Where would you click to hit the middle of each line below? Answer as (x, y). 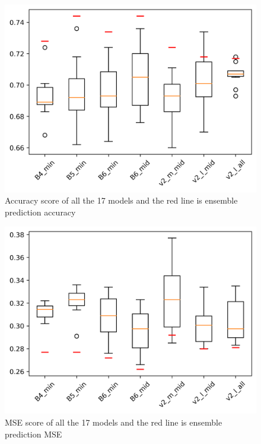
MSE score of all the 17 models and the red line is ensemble (114, 422)
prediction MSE (34, 434)
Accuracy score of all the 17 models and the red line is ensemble (121, 200)
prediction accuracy (40, 212)
